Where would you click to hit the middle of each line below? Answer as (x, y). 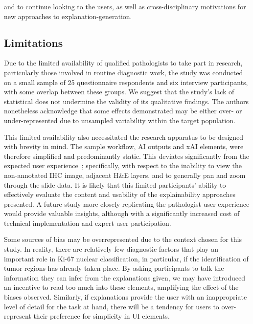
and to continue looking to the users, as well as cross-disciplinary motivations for (125, 6)
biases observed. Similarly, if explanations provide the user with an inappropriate (126, 297)
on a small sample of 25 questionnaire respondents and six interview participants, (126, 82)
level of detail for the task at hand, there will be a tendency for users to (112, 306)
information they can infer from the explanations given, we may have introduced (125, 277)
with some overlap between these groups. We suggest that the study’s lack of (119, 92)
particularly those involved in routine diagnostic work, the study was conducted (124, 72)
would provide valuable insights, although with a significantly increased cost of (122, 213)
